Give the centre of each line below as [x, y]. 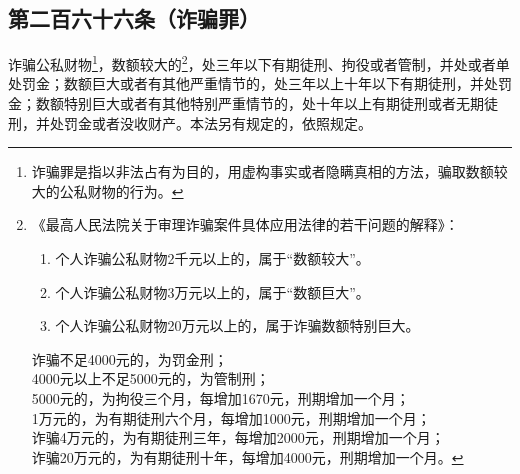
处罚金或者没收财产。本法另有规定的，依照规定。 [210, 122]
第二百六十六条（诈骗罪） [134, 18]
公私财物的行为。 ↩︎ [121, 190]
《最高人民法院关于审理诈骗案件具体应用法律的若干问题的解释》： [245, 224]
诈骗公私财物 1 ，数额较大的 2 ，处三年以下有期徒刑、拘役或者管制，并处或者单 [259, 62]
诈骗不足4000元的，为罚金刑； [129, 358]
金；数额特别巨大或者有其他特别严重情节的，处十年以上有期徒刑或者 [232, 103]
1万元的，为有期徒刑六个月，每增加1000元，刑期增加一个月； [231, 417]
